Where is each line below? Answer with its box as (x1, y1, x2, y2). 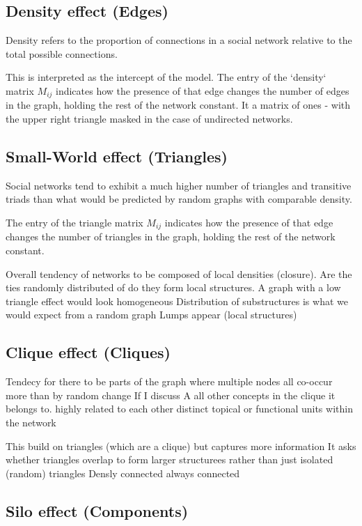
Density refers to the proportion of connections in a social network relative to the (6, 33, 352, 47)
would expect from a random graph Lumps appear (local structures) (6, 307, 297, 322)
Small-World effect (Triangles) (6, 146, 228, 167)
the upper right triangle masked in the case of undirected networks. (6, 111, 293, 126)
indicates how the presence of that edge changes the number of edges (56, 83, 349, 98)
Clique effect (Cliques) (6, 341, 171, 363)
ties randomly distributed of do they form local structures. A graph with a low (6, 280, 341, 295)
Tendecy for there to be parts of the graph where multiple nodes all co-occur (6, 374, 333, 389)
